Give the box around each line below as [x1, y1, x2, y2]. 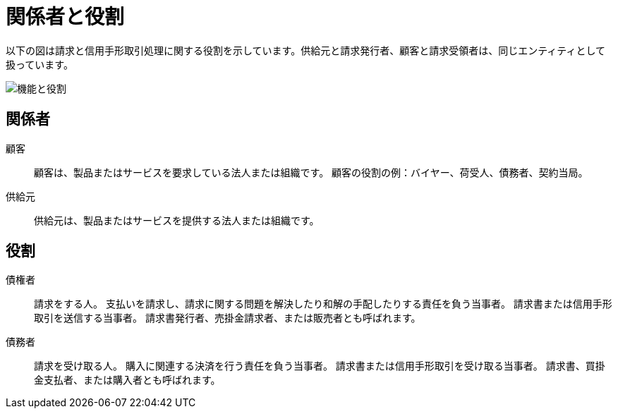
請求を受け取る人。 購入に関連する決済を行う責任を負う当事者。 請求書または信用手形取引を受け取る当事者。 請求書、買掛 [34, 360, 605, 372]
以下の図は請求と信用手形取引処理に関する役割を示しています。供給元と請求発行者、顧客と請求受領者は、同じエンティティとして [6, 44, 606, 56]
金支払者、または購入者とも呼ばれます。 [34, 374, 221, 386]
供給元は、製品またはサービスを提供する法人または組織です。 [34, 214, 320, 226]
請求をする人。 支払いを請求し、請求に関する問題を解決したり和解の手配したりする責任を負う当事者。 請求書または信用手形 [34, 298, 612, 310]
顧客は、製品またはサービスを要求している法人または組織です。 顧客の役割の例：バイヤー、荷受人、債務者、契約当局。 [34, 166, 588, 178]
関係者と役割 [6, 5, 125, 29]
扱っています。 [6, 58, 73, 71]
